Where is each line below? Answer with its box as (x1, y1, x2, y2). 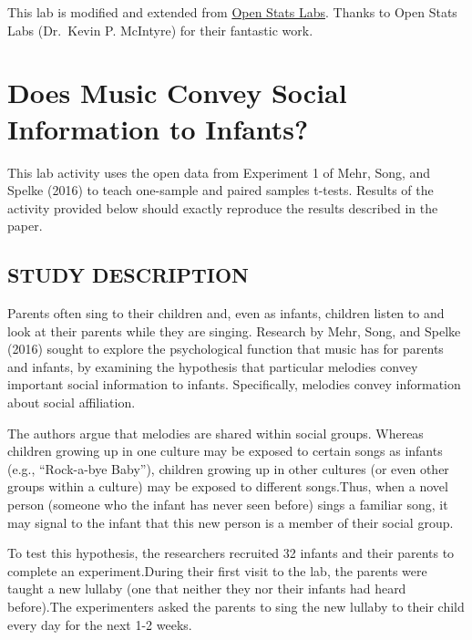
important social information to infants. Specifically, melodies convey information (7, 375, 461, 394)
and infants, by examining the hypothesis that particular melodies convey (7, 356, 418, 376)
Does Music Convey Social (7, 74, 347, 111)
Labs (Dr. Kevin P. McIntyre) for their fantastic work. (7, 20, 313, 39)
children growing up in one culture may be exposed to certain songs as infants (7, 441, 443, 460)
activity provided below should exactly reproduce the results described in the (7, 198, 438, 217)
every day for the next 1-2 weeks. (7, 614, 192, 634)
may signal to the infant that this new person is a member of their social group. (7, 512, 454, 532)
